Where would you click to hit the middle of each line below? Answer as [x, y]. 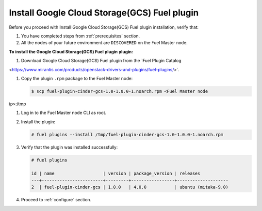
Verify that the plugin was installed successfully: [69, 147]
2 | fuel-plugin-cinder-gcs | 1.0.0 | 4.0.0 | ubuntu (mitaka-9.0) [130, 187]
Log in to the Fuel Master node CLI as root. [64, 113]
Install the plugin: [38, 122]
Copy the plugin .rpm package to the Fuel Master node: [77, 78]
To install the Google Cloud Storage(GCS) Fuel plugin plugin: [71, 51]
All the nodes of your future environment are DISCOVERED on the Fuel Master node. [104, 43]
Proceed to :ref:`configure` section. [56, 200]
